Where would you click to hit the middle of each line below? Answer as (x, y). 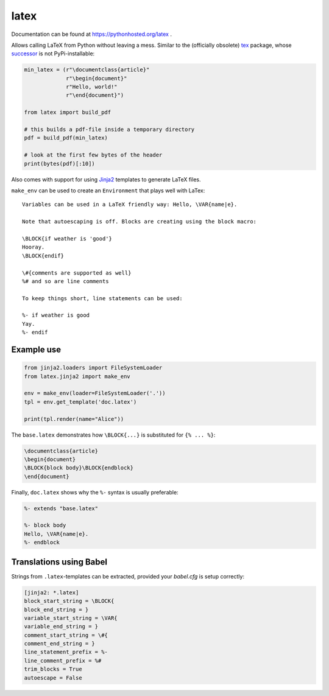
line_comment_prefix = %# (63, 660)
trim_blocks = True (53, 669)
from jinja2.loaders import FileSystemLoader (93, 368)
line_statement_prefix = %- (66, 652)
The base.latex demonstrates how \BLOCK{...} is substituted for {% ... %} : (113, 435)
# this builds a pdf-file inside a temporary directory (109, 130)
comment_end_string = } (60, 644)
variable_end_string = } (61, 627)
